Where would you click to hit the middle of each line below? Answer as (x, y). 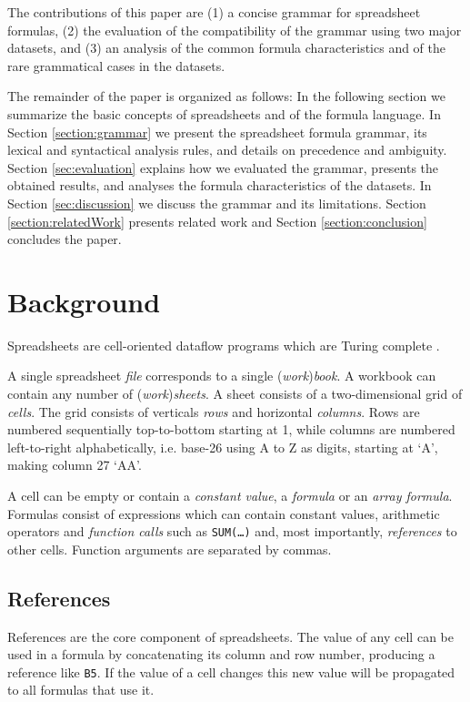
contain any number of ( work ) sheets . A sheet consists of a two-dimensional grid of (235, 394)
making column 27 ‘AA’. (75, 465)
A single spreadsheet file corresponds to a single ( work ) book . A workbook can (222, 376)
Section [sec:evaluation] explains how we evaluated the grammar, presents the (223, 167)
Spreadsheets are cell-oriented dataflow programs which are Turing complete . (224, 345)
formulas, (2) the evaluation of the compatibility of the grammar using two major (235, 30)
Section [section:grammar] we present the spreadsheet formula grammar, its (217, 132)
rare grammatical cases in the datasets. (116, 65)
